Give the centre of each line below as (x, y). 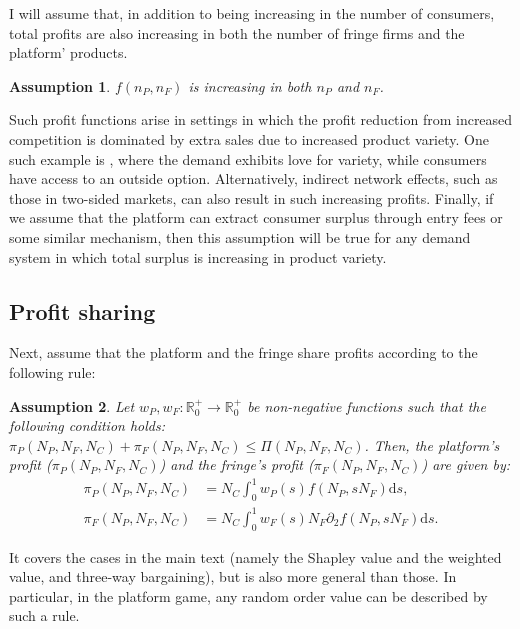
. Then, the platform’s (432, 444)
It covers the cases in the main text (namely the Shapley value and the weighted (255, 556)
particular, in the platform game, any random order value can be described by (248, 595)
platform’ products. (68, 52)
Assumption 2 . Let (72, 405)
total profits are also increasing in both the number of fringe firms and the (237, 32)
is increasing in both (250, 85)
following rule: (52, 371)
